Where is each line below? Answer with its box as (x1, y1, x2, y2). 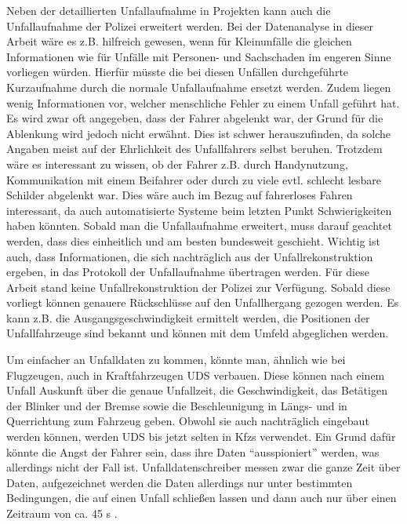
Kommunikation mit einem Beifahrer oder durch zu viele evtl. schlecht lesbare (6, 171, 382, 187)
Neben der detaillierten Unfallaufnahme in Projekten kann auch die (6, 2, 331, 18)
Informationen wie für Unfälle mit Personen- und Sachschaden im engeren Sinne (6, 48, 391, 64)
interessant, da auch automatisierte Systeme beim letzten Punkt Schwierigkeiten (6, 202, 392, 218)
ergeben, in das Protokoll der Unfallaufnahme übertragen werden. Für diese (6, 264, 369, 280)
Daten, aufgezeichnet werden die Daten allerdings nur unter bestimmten (6, 474, 353, 490)
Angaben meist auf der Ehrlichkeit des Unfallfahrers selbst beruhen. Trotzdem (6, 140, 383, 157)
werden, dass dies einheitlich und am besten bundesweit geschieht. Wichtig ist (6, 232, 380, 249)
